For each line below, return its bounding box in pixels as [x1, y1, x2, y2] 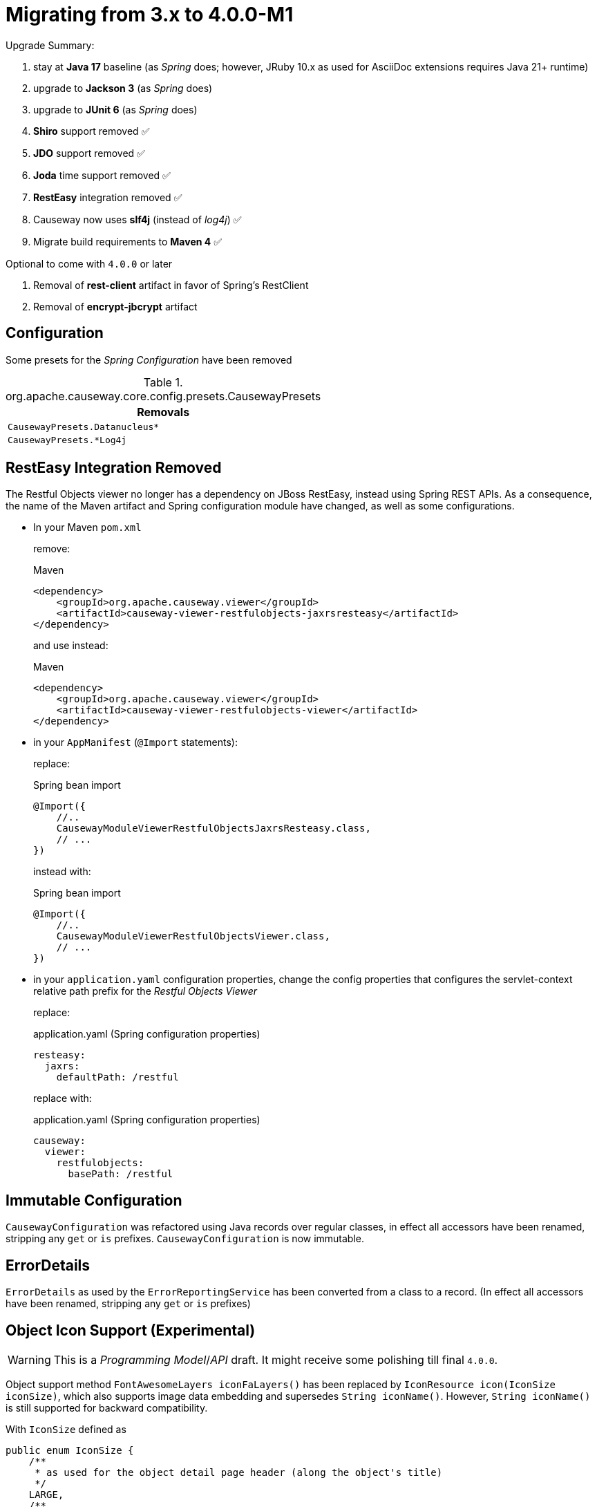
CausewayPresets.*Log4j [8, 434, 127, 445]
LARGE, [28, 1488, 64, 1500]
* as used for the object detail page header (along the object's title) [35, 1466, 443, 1478]
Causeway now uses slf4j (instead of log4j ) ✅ [33, 213, 242, 225]
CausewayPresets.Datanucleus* [8, 421, 160, 432]
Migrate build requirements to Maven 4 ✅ [33, 235, 222, 247]
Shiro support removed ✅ [33, 124, 150, 137]
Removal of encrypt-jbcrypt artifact [33, 300, 198, 312]
